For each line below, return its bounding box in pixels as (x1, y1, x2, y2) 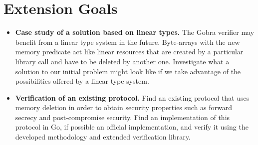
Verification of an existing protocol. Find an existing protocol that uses (15, 92, 250, 103)
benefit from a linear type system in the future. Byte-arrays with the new (15, 36, 240, 47)
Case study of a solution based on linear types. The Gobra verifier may (15, 27, 255, 37)
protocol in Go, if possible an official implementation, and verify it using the (15, 122, 249, 132)
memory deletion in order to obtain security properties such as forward (15, 102, 233, 113)
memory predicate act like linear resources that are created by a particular (15, 46, 244, 57)
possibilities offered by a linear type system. (15, 76, 149, 86)
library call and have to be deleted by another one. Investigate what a (15, 56, 230, 66)
